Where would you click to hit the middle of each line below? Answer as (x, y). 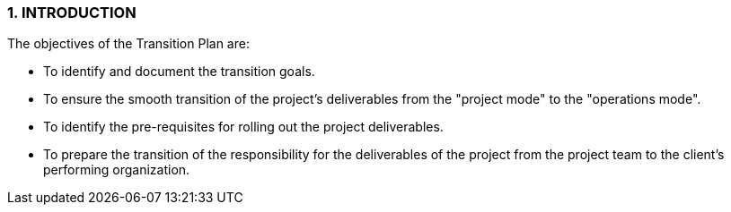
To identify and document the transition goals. (179, 72)
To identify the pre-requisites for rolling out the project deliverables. (243, 127)
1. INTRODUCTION (72, 13)
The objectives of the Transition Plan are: (128, 44)
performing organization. (117, 170)
